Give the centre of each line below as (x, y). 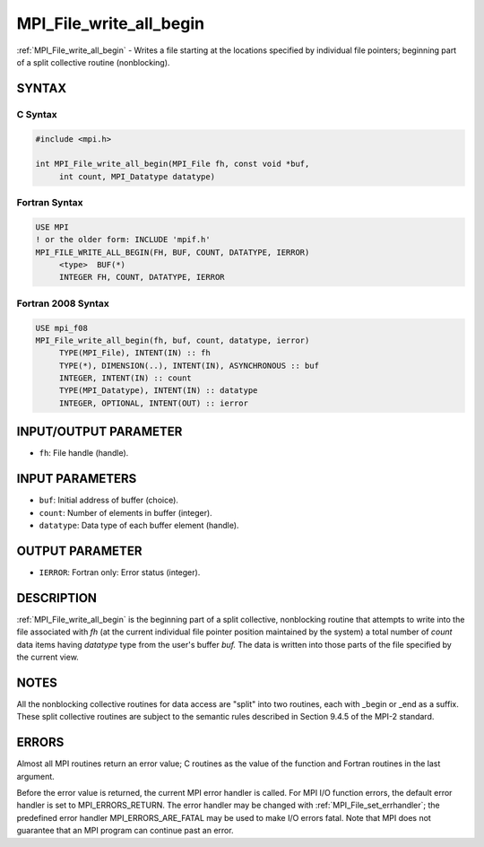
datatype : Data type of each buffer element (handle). (139, 526)
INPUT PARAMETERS (77, 479)
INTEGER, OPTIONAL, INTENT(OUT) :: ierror (153, 403)
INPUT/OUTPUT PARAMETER (99, 432)
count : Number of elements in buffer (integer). (125, 512)
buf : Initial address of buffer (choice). (109, 500)
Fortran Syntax (50, 203)
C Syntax (37, 114)
